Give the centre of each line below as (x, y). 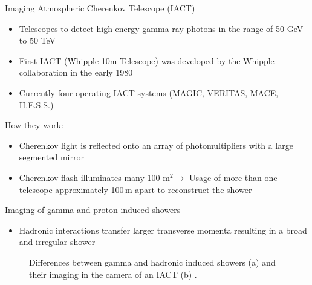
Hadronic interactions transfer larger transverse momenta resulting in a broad (163, 230)
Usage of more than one (233, 177)
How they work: (34, 125)
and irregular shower (57, 242)
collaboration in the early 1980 (76, 72)
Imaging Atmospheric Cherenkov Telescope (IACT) (100, 8)
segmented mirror (51, 157)
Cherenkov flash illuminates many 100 (89, 177)
